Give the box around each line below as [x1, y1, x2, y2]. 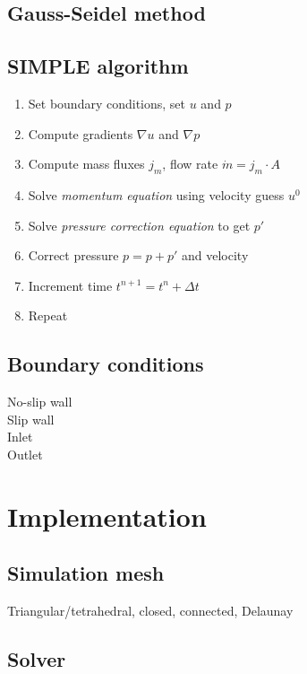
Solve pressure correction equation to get [28, 215, 251, 234]
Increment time [28, 276, 113, 294]
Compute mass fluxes [28, 154, 145, 173]
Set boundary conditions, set [28, 93, 186, 112]
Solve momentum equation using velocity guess [28, 185, 285, 204]
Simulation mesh [7, 559, 165, 587]
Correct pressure [28, 246, 119, 265]
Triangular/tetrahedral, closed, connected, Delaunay [7, 601, 294, 620]
